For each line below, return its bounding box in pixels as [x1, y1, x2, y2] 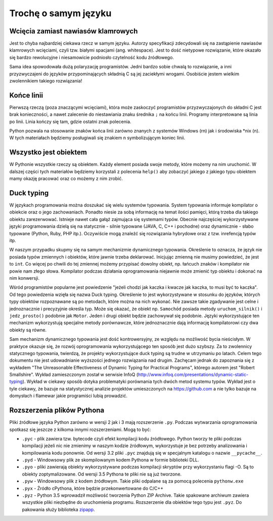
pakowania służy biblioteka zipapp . [22, 506, 96, 512]
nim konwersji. [9, 275, 40, 281]
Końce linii [9, 91, 43, 100]
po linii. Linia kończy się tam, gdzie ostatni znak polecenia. [9, 118, 131, 124]
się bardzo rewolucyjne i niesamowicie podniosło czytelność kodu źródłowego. [9, 54, 174, 60]
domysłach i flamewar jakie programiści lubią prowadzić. [9, 393, 127, 399]
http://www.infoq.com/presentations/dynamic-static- [138, 372, 249, 378]
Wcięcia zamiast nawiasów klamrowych [9, 27, 138, 35]
